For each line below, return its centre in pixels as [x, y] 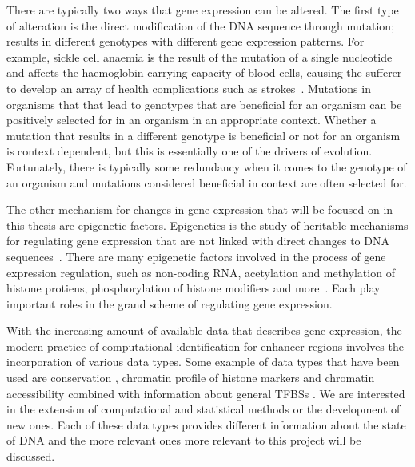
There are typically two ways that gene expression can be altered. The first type [203, 10]
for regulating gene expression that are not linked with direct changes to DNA [198, 241]
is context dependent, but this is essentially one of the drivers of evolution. [190, 151]
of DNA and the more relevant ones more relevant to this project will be [184, 440]
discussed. [31, 456]
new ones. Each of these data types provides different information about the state [206, 424]
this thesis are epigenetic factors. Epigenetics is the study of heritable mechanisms [207, 225]
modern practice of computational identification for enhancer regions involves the [205, 346]
